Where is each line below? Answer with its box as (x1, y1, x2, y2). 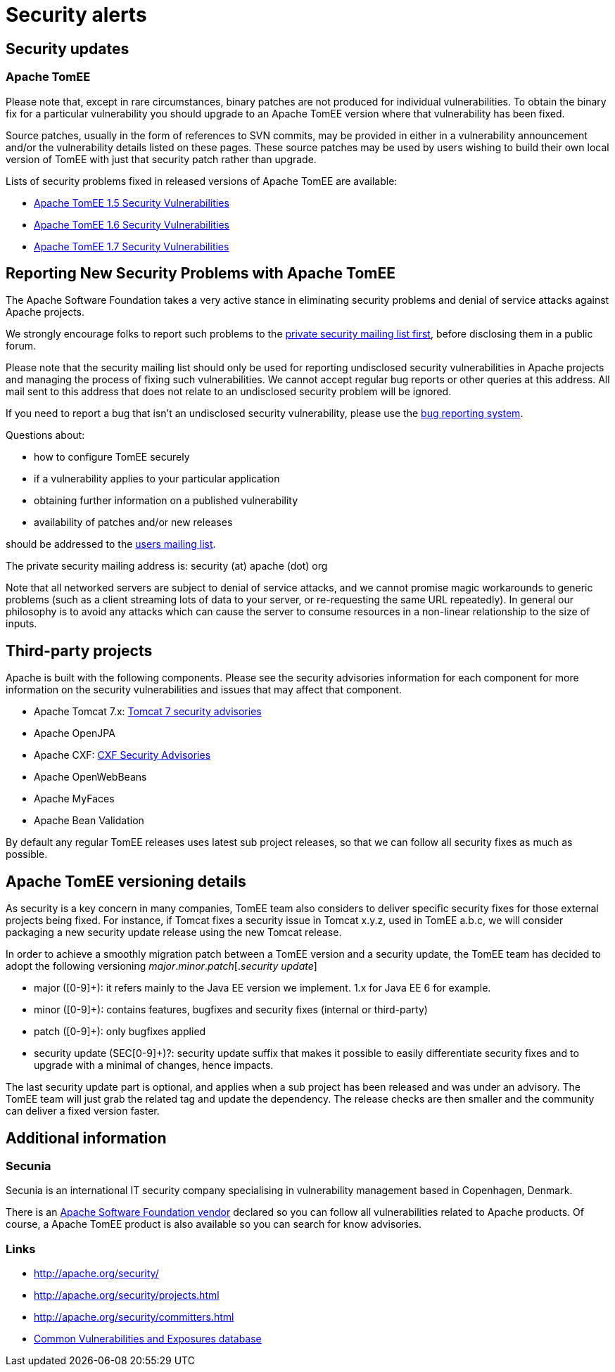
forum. (6, 340, 37, 352)
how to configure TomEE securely (34, 451, 190, 463)
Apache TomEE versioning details (6, 872, 246, 890)
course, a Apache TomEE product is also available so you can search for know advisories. (6, 1218, 422, 1231)
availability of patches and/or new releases (34, 516, 233, 529)
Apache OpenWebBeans (34, 771, 147, 783)
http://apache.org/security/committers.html (34, 1311, 234, 1323)
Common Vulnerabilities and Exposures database (34, 1333, 262, 1345)
